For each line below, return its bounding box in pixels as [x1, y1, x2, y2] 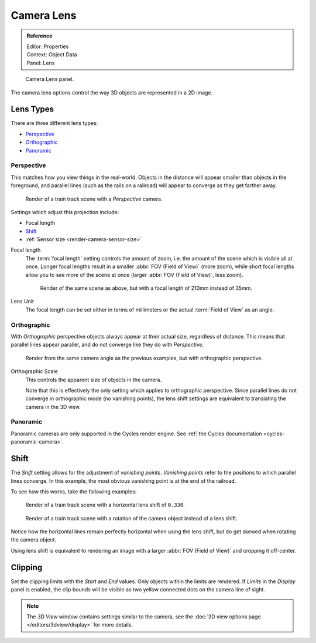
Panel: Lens [26, 59, 55, 66]
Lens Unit [11, 298, 35, 305]
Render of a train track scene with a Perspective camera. [25, 195, 163, 202]
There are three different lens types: [11, 120, 98, 127]
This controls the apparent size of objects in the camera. [25, 376, 162, 383]
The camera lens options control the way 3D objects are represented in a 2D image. [11, 89, 213, 96]
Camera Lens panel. [25, 76, 74, 83]
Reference [26, 32, 53, 39]
